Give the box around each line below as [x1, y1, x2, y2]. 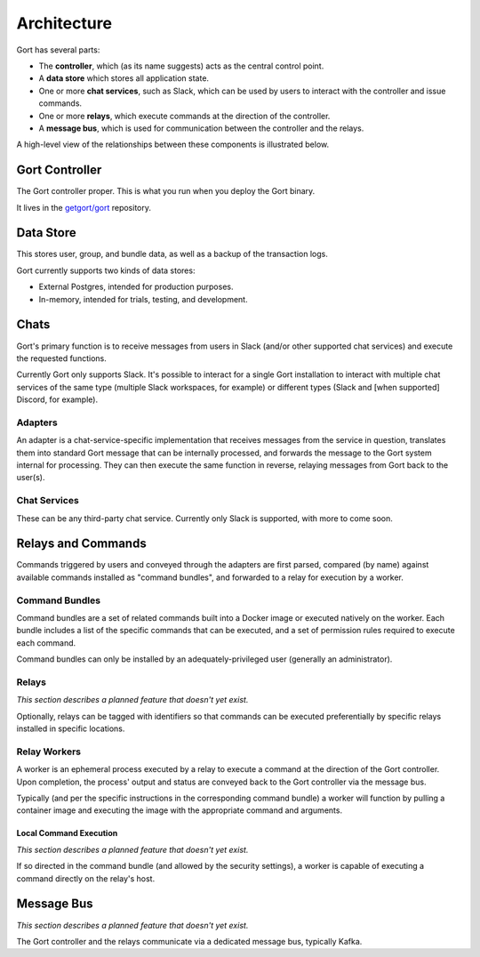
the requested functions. [16, 352, 107, 364]
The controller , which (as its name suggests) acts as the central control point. [38, 60, 324, 71]
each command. [16, 637, 76, 648]
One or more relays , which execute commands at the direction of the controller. [38, 110, 331, 121]
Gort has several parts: [16, 44, 100, 55]
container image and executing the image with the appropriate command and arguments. [16, 805, 342, 816]
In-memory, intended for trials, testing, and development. [38, 294, 248, 304]
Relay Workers [16, 745, 82, 758]
